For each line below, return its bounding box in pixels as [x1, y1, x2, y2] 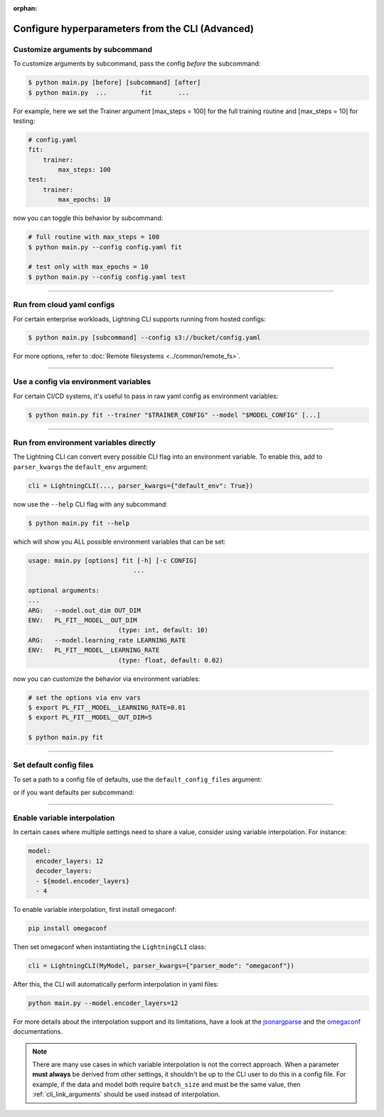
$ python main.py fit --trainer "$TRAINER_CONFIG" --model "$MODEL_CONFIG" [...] [28, 410, 321, 419]
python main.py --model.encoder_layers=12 [28, 999, 178, 1007]
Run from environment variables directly [13, 437, 156, 447]
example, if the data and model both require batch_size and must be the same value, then [32, 1080, 302, 1089]
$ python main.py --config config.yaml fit [28, 243, 183, 251]
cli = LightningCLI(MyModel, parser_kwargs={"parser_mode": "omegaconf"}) [28, 962, 295, 970]
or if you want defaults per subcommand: [13, 788, 134, 797]
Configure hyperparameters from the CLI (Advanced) [13, 22, 255, 35]
